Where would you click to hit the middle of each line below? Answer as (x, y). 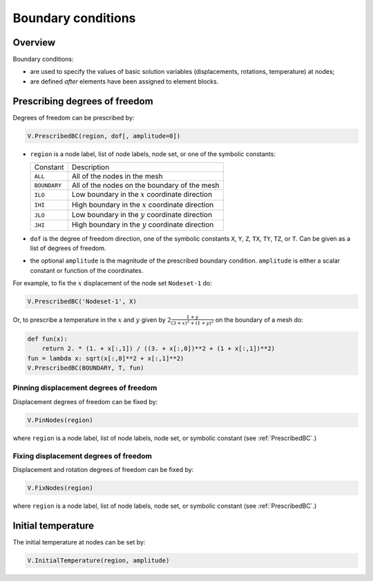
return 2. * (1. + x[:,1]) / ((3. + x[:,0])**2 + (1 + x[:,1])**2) (159, 349)
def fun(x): (48, 339)
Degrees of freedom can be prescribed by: (74, 117)
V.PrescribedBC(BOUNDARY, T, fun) (86, 368)
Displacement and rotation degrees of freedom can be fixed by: (103, 469)
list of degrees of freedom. (68, 248)
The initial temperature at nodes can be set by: (79, 542)
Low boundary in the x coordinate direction (142, 195)
